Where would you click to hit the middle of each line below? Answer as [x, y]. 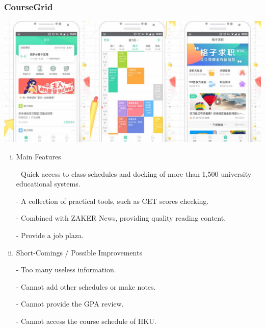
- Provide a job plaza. [50, 235]
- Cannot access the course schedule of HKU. [86, 321]
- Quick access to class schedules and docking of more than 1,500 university [134, 173]
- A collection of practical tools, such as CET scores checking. [112, 201]
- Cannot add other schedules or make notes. [86, 286]
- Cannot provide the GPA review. [70, 304]
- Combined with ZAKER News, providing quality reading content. [121, 218]
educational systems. [48, 184]
